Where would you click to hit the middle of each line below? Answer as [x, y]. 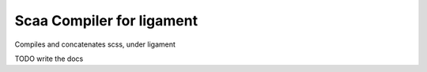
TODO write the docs [49, 59]
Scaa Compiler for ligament [106, 21]
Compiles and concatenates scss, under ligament [95, 44]
